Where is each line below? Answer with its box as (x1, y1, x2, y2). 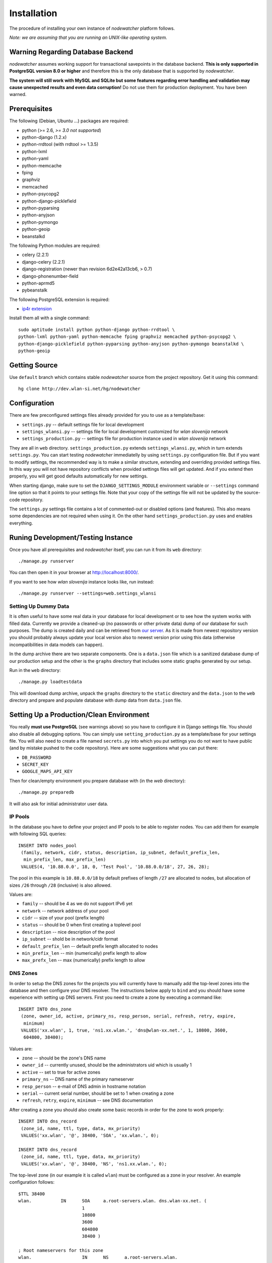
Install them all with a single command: (9, 315, 90, 321)
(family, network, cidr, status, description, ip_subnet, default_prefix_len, (21, 849, 220, 855)
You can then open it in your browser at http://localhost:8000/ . (9, 569, 139, 575)
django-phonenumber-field (22, 273, 79, 279)
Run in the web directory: (9, 667, 61, 673)
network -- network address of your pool (22, 907, 109, 914)
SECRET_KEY (22, 762, 49, 767)
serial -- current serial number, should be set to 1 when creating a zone (22, 1090, 174, 1096)
